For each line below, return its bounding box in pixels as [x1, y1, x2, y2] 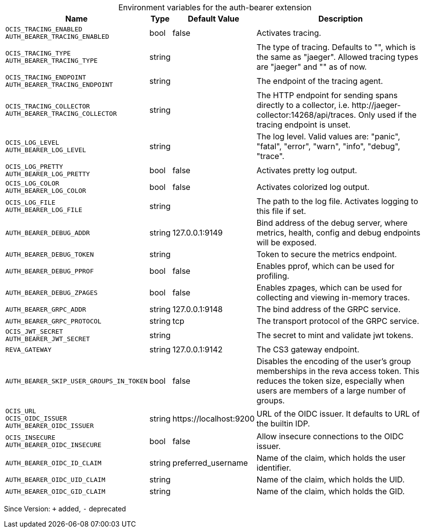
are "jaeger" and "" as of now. [256, 62, 367, 72]
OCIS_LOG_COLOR [5, 180, 59, 187]
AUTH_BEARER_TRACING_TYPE [5, 57, 98, 64]
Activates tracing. [256, 28, 321, 38]
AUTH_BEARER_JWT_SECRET [5, 335, 90, 343]
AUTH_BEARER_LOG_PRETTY [5, 170, 90, 178]
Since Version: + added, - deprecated [4, 505, 126, 513]
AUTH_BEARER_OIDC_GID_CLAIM [5, 487, 106, 495]
